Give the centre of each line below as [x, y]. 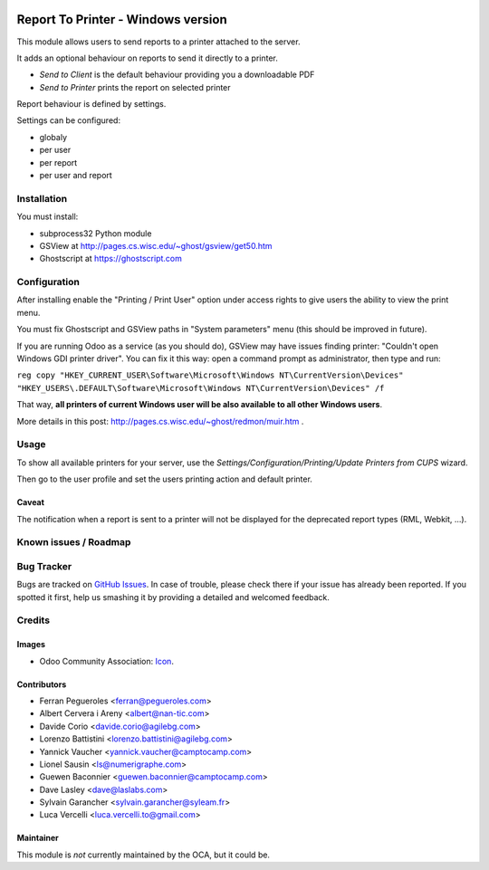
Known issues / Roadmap [74, 542]
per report [58, 162]
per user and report [76, 176]
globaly [53, 137]
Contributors [42, 684]
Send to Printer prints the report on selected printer [135, 87]
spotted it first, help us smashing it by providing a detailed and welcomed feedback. [173, 597]
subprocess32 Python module [96, 233]
